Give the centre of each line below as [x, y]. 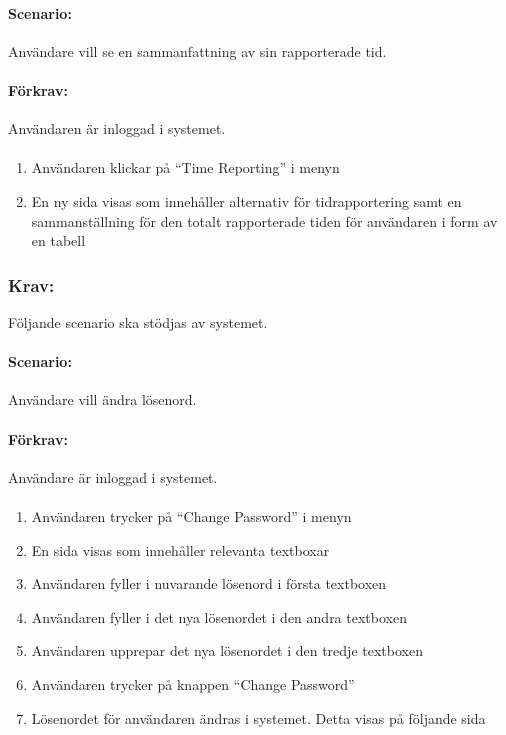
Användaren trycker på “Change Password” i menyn [191, 515]
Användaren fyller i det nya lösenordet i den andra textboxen [219, 616]
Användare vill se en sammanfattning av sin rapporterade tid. [197, 50]
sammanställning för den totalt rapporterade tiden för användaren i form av [264, 220]
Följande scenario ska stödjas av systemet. [138, 321]
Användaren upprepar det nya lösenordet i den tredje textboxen [227, 650]
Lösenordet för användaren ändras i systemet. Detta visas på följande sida [258, 717]
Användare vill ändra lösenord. [102, 399]
